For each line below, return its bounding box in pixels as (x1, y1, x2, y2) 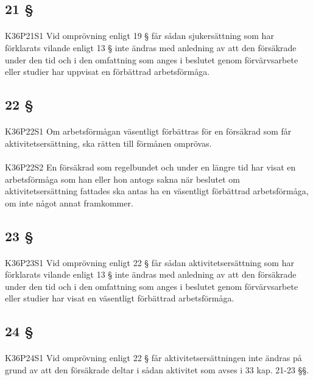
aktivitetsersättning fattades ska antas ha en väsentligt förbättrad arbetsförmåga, (5, 185, 309, 197)
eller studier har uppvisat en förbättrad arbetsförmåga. (5, 65, 210, 78)
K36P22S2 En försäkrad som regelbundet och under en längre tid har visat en (5, 160, 296, 173)
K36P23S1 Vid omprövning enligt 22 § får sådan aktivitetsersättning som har (5, 256, 294, 269)
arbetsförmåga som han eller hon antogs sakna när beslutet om (5, 172, 240, 185)
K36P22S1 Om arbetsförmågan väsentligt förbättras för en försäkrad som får (5, 125, 292, 138)
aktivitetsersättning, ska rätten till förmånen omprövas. (5, 136, 212, 149)
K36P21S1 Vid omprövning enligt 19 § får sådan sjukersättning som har (5, 29, 274, 42)
